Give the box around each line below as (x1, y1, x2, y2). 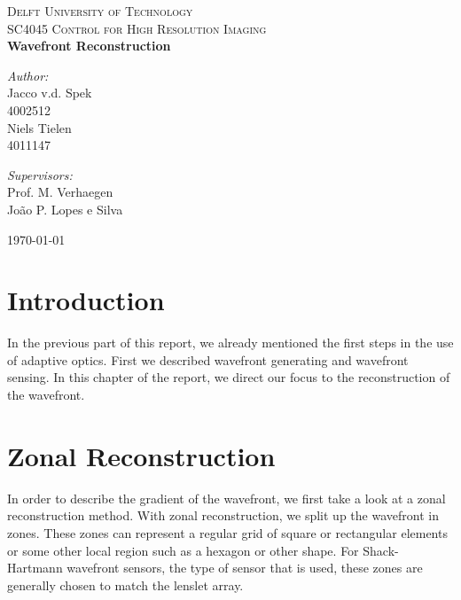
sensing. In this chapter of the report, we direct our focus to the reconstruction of (7, 368, 450, 386)
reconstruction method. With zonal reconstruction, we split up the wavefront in (7, 506, 439, 525)
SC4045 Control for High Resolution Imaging (7, 19, 267, 37)
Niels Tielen (7, 118, 72, 136)
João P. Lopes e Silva (7, 199, 123, 218)
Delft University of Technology (7, 2, 193, 19)
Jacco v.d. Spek (7, 83, 92, 102)
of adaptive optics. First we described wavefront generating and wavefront (7, 350, 409, 369)
